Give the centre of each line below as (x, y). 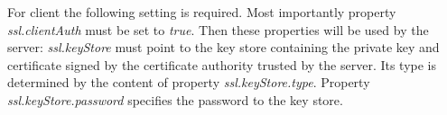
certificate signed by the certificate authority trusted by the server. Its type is (222, 64)
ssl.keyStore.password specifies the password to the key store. (175, 99)
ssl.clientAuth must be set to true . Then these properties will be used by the (218, 29)
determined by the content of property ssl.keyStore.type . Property (189, 82)
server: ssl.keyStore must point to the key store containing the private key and (223, 47)
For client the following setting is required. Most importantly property (202, 12)
